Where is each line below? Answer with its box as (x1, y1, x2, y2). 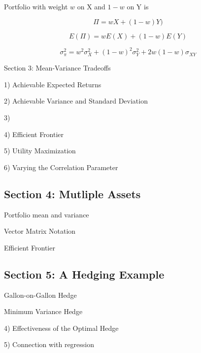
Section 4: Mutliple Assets (4, 186, 141, 201)
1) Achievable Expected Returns (4, 79, 101, 89)
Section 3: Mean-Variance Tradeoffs (4, 63, 111, 73)
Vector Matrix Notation (4, 226, 76, 236)
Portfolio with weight (4, 1, 68, 11)
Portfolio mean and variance (4, 209, 89, 219)
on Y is (127, 1, 149, 11)
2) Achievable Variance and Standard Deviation (4, 96, 148, 106)
